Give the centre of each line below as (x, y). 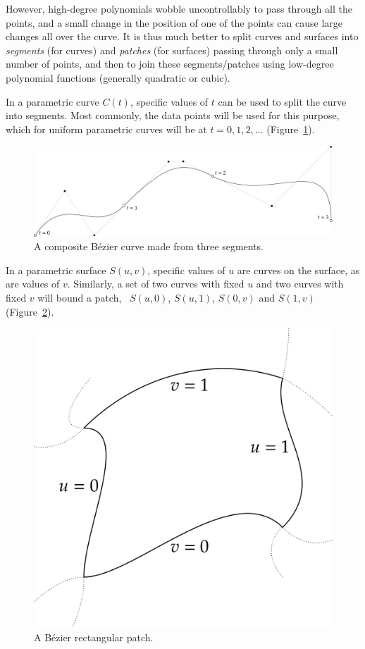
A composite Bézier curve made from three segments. (149, 246)
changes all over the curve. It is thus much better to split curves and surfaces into (182, 36)
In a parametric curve (52, 101)
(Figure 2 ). (30, 311)
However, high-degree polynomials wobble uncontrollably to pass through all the (179, 8)
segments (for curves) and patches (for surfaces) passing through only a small (172, 50)
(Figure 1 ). (291, 129)
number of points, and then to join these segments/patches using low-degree (170, 64)
